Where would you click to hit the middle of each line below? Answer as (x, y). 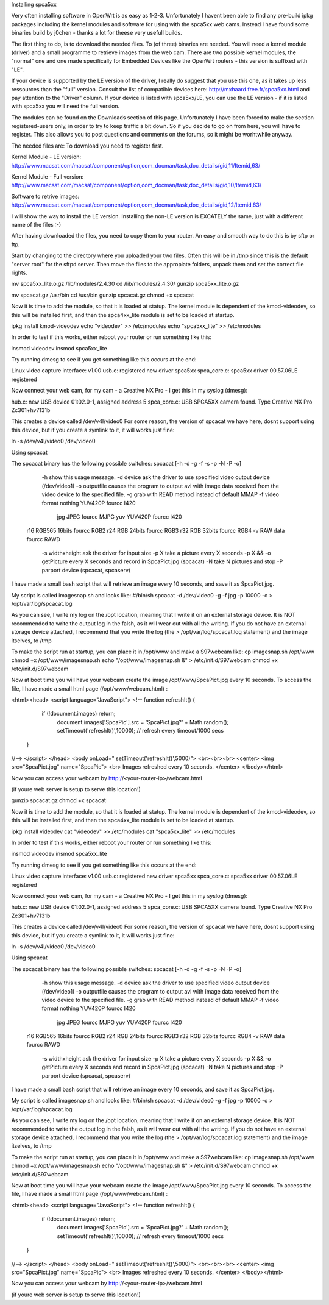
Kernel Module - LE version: (46, 157)
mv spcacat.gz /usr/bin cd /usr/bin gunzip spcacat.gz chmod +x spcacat (103, 295)
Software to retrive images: (45, 196)
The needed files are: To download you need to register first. (87, 146)
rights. (19, 272)
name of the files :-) (36, 224)
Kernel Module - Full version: (48, 177)
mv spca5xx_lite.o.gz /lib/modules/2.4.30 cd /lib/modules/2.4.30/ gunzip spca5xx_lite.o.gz (125, 284)
